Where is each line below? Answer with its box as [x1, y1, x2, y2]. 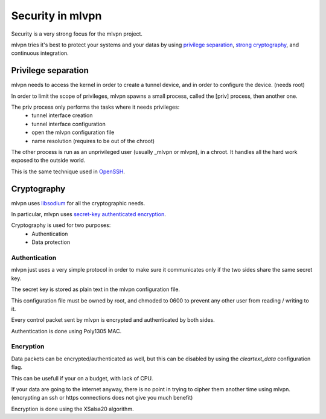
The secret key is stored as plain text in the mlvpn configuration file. [11, 286, 181, 293]
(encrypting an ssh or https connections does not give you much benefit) [11, 394, 193, 401]
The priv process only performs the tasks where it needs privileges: [11, 103, 180, 111]
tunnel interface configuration [31, 120, 106, 127]
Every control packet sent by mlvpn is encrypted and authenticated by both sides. [11, 316, 216, 324]
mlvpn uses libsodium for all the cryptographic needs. [11, 199, 145, 206]
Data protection [31, 238, 71, 246]
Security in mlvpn [11, 9, 102, 22]
